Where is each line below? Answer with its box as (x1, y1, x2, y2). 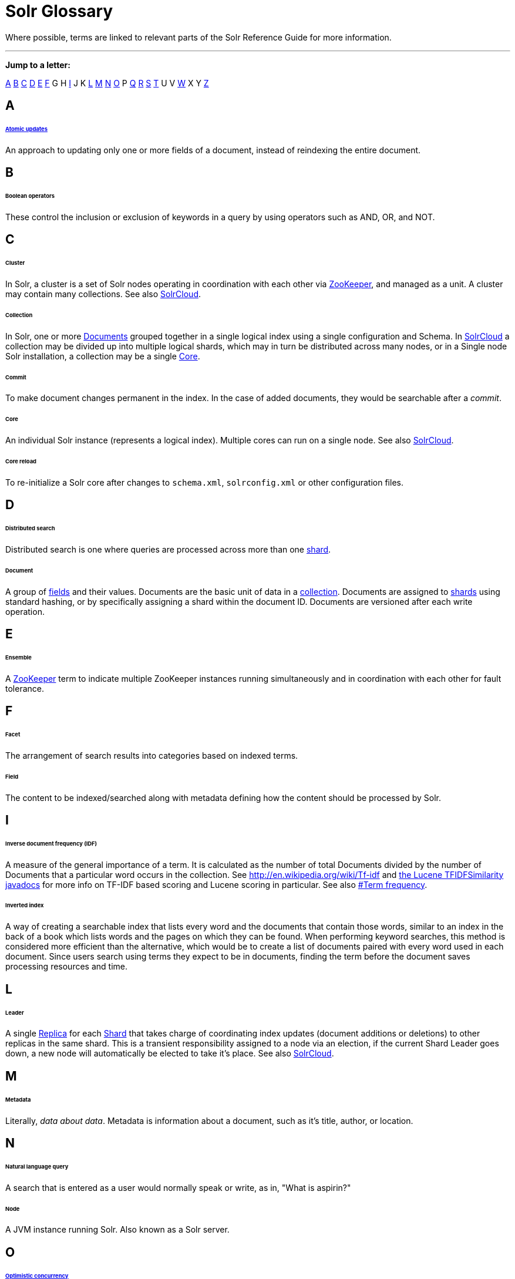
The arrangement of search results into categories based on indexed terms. (5, 750, 298, 760)
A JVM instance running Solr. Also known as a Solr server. (5, 1224, 230, 1235)
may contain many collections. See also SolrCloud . (5, 289, 201, 299)
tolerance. (5, 683, 44, 694)
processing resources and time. (5, 961, 127, 972)
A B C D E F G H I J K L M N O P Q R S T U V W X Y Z (5, 78, 209, 88)
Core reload (5, 457, 36, 465)
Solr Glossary (5, 1, 113, 21)
